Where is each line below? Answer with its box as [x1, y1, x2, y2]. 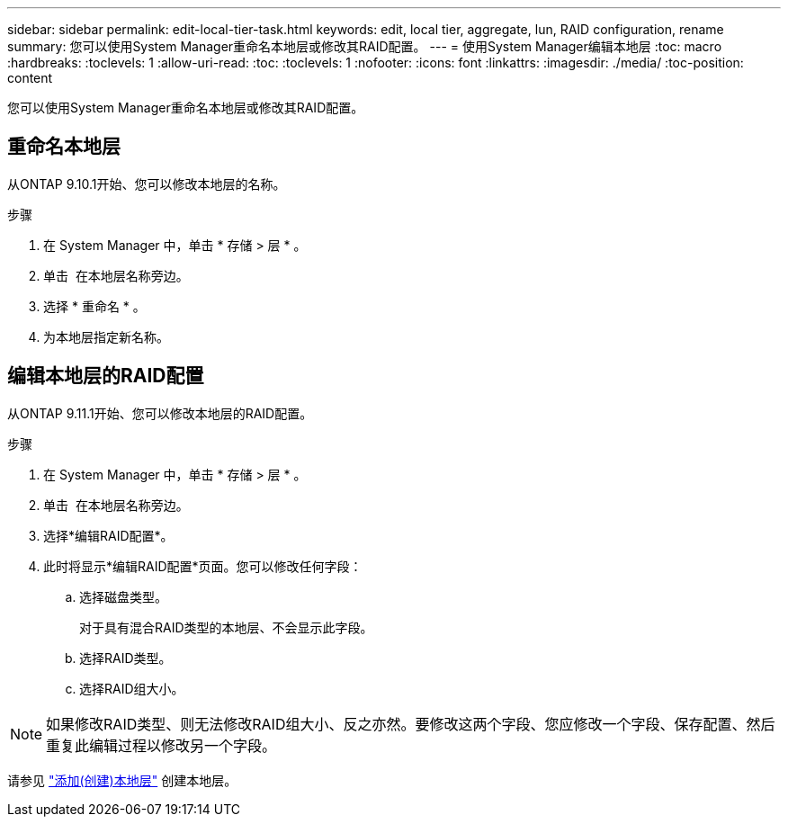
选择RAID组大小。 [79, 680, 184, 696]
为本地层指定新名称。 [43, 328, 169, 345]
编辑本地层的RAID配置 [7, 364, 204, 388]
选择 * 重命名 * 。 [43, 298, 146, 314]
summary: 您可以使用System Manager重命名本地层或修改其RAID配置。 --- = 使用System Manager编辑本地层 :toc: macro [7, 39, 722, 54]
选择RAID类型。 [79, 649, 172, 666]
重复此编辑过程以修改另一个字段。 [46, 736, 277, 755]
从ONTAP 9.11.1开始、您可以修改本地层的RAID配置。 [7, 405, 313, 421]
